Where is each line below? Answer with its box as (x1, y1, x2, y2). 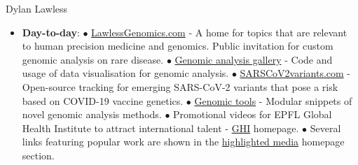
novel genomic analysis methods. (22, 107, 162, 122)
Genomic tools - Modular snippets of (194, 93, 352, 108)
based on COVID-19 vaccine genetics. (22, 93, 184, 108)
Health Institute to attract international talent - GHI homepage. (22, 120, 299, 135)
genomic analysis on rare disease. (22, 52, 164, 66)
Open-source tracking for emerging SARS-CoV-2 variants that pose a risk (22, 79, 338, 94)
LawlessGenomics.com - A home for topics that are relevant (91, 24, 347, 39)
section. (22, 148, 55, 162)
